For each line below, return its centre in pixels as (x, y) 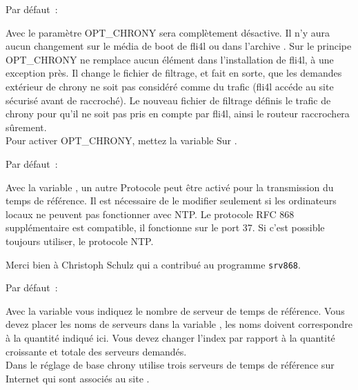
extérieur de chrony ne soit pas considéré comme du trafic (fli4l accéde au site (170, 86)
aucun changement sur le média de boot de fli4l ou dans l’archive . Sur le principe (179, 46)
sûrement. (26, 127)
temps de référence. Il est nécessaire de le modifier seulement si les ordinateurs (171, 201)
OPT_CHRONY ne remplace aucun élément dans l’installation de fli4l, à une (170, 59)
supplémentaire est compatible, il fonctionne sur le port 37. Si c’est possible (165, 227)
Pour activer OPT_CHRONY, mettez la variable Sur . (121, 140)
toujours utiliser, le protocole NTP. (80, 241)
